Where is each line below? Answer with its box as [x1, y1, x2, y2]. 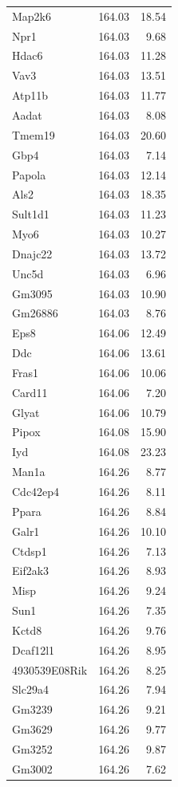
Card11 [12, 384, 48, 400]
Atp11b [12, 87, 49, 104]
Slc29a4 [12, 681, 49, 698]
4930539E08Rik [12, 661, 88, 678]
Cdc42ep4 [12, 483, 60, 499]
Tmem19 [12, 126, 55, 143]
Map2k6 [12, 7, 52, 24]
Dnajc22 [12, 245, 53, 262]
